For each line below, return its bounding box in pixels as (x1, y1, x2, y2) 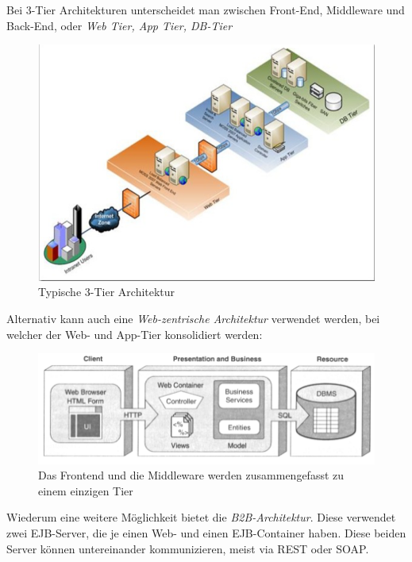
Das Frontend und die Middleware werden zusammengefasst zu (38, 467, 345, 483)
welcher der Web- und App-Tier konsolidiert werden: (6, 325, 263, 342)
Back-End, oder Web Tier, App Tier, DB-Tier (6, 17, 233, 33)
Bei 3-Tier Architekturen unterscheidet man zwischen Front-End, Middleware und (6, 2, 405, 17)
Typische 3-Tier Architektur (38, 283, 175, 300)
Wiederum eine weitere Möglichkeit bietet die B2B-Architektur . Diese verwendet (6, 509, 396, 525)
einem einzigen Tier (38, 482, 133, 498)
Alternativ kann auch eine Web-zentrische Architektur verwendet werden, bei (6, 310, 380, 326)
